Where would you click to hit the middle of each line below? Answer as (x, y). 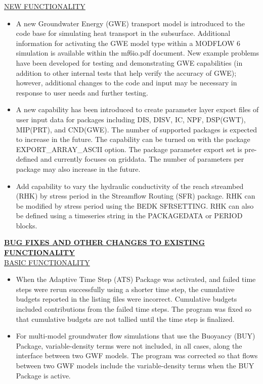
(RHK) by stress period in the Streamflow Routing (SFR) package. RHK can (136, 196)
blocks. (27, 225)
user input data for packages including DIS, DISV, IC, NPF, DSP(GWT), (131, 119)
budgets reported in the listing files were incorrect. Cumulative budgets (126, 299)
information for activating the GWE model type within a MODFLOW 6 (128, 43)
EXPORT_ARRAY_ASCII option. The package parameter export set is (129, 149)
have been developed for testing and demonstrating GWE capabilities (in (129, 62)
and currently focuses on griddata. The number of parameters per (142, 159)
